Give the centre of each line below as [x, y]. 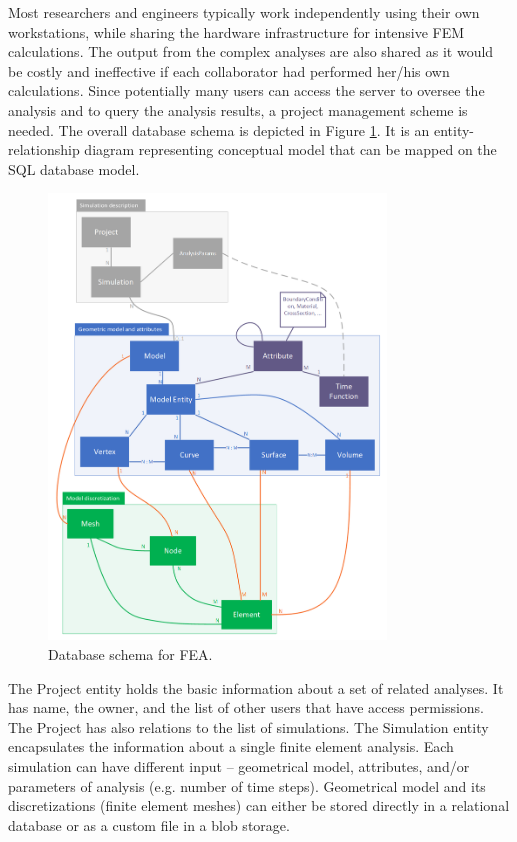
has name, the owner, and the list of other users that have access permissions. [246, 707]
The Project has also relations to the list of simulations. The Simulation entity [248, 726]
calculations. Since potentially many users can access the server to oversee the [246, 90]
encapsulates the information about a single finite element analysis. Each [231, 746]
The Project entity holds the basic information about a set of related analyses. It [256, 687]
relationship [44, 149]
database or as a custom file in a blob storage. [149, 824]
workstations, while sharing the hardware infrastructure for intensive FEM [236, 31]
